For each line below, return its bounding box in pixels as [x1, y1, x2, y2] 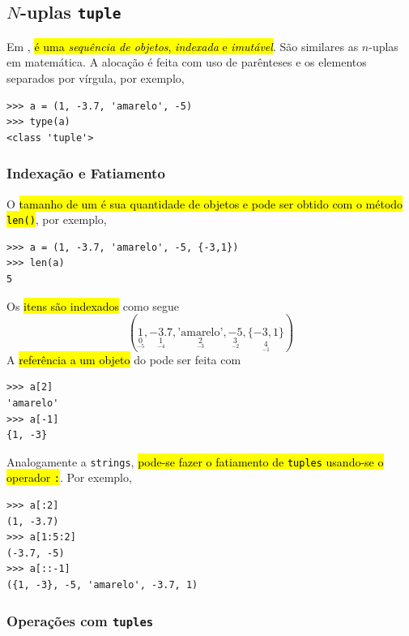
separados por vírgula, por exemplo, [6, 69, 185, 86]
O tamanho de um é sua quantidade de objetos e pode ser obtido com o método [6, 195, 403, 212]
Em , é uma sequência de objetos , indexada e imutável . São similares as [6, 37, 359, 54]
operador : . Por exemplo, [6, 469, 132, 486]
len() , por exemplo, [6, 211, 107, 228]
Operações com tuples [6, 610, 154, 630]
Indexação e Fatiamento [6, 163, 165, 183]
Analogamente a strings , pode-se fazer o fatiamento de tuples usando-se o [6, 453, 384, 470]
